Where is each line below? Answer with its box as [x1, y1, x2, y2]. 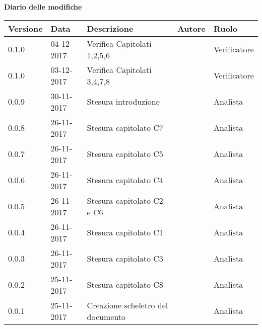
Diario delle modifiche [4, 2, 82, 12]
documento [87, 310, 126, 322]
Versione [8, 22, 43, 34]
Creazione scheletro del [87, 299, 168, 311]
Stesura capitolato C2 [87, 194, 163, 206]
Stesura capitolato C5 [87, 148, 163, 160]
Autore [177, 22, 206, 34]
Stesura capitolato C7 [87, 122, 163, 134]
